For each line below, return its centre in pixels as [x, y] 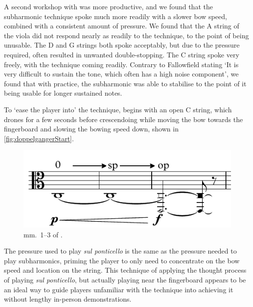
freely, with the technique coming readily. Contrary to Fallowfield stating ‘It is [121, 64]
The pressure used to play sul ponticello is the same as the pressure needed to [120, 251]
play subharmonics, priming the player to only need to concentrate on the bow [122, 260]
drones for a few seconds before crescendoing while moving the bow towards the [124, 119]
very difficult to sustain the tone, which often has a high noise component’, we [121, 74]
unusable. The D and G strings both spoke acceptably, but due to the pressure [122, 45]
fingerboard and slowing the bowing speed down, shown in [91, 129]
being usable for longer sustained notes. [63, 93]
